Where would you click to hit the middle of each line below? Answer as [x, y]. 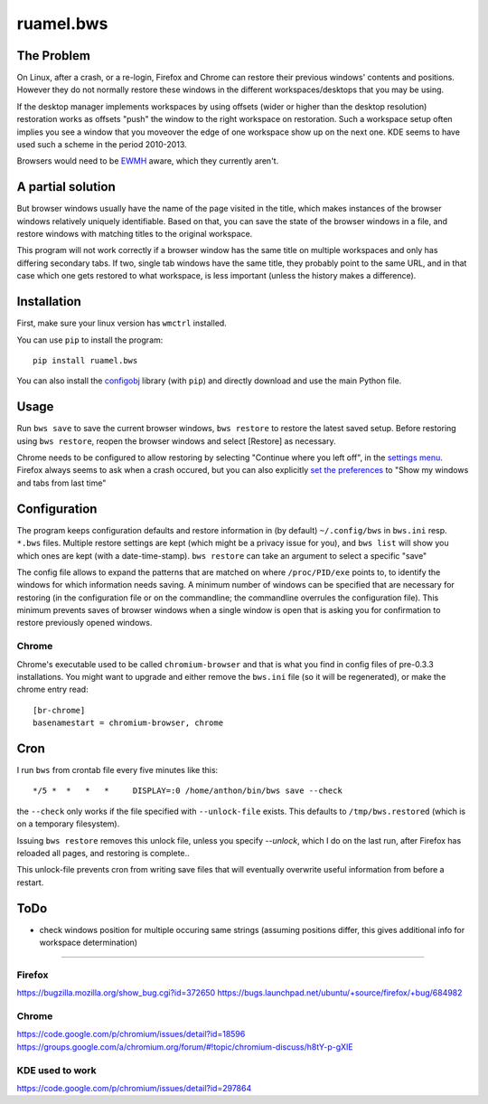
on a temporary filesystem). [68, 824]
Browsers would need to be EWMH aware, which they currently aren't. [148, 161]
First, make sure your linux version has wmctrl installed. [122, 323]
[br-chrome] [59, 710]
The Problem [53, 56]
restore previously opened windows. [84, 623]
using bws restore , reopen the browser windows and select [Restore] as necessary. [176, 441]
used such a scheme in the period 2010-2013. [102, 145]
